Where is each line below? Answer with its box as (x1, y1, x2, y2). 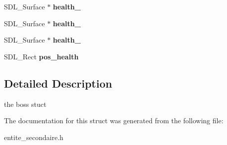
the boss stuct (4, 98, 47, 109)
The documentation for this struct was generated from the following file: (4, 115, 224, 126)
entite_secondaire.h (4, 132, 63, 142)
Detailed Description (4, 75, 113, 91)
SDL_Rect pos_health (4, 51, 79, 61)
